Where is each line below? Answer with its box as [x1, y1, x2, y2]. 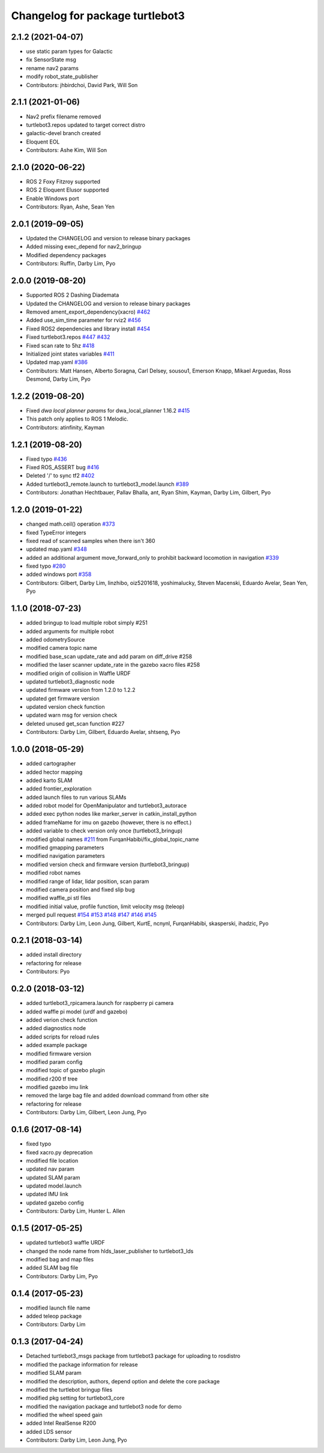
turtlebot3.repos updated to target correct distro [26, 121, 145, 129]
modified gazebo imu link [26, 1084, 89, 1091]
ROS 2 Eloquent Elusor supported [26, 186, 109, 193]
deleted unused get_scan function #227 [26, 720, 125, 727]
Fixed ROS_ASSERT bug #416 [26, 464, 100, 471]
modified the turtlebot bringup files [26, 1386, 113, 1393]
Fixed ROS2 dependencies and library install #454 [26, 325, 151, 332]
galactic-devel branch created [26, 130, 101, 137]
